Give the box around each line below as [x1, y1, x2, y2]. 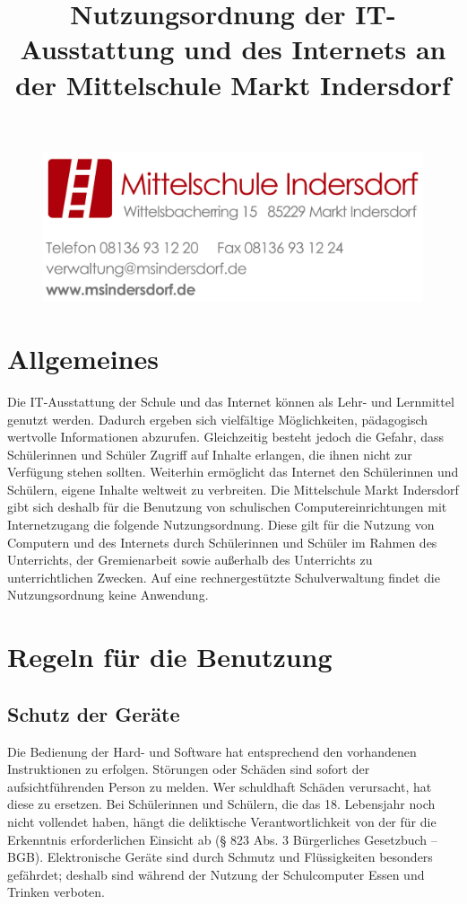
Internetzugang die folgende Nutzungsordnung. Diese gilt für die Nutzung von [7, 515, 435, 534]
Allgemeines [7, 339, 159, 376]
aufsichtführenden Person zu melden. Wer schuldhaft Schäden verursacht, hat [7, 777, 432, 795]
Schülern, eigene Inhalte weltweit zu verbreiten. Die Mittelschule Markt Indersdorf [7, 479, 459, 498]
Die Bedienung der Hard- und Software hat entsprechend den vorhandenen [7, 742, 417, 760]
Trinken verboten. [7, 882, 105, 901]
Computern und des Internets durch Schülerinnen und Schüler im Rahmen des [7, 532, 437, 551]
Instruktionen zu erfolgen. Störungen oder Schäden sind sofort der [7, 759, 370, 778]
